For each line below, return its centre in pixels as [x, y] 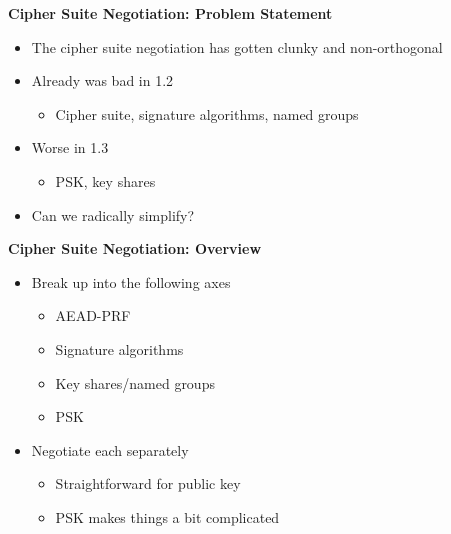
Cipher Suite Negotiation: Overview [135, 248]
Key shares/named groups [135, 382]
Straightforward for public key [148, 483]
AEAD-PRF [93, 315]
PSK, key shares [105, 180]
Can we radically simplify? [113, 214]
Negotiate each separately [110, 449]
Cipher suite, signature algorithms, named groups [207, 113]
